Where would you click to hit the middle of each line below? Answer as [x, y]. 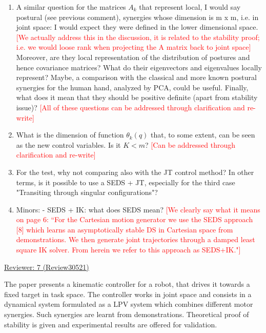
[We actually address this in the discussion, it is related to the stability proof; [138, 37]
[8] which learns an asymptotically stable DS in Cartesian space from [125, 229]
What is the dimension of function [70, 135]
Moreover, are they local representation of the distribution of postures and [133, 57]
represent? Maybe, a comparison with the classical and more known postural [136, 77]
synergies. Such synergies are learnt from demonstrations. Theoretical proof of [127, 314]
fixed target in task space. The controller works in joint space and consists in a [128, 294]
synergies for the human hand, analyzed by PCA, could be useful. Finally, [132, 87]
